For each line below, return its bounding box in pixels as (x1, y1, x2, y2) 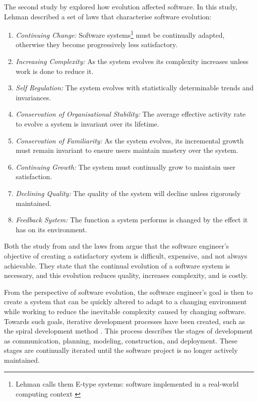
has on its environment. (15, 224, 87, 234)
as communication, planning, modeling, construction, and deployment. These (4, 335, 238, 345)
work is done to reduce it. (15, 66, 94, 76)
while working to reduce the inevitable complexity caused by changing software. (4, 306, 246, 316)
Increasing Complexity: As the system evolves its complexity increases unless (15, 56, 249, 67)
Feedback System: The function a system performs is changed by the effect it (15, 214, 248, 225)
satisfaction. (15, 171, 52, 182)
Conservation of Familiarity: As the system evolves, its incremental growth (15, 135, 244, 145)
